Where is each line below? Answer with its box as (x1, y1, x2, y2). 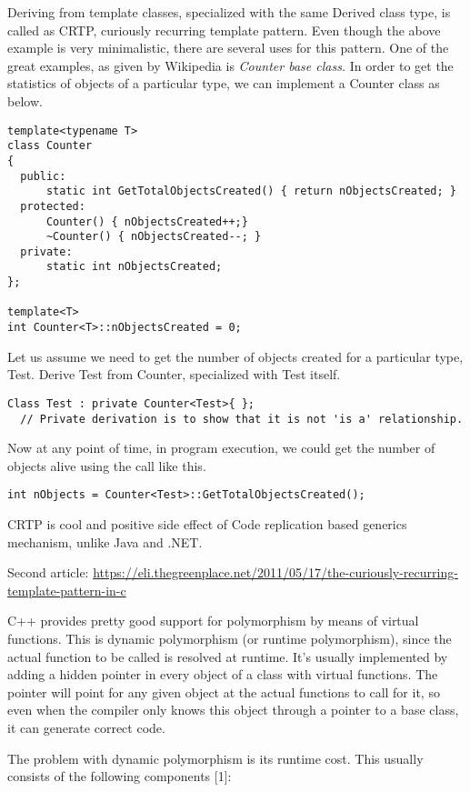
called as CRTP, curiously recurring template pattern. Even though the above (7, 20, 441, 39)
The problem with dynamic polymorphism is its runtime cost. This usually (7, 748, 424, 767)
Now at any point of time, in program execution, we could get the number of (7, 438, 435, 457)
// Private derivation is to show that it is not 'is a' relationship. (20, 412, 464, 426)
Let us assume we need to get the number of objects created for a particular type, (7, 346, 464, 366)
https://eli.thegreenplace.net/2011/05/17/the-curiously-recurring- (93, 563, 458, 582)
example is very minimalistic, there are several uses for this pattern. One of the (7, 38, 449, 57)
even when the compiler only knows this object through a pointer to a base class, (7, 700, 459, 719)
